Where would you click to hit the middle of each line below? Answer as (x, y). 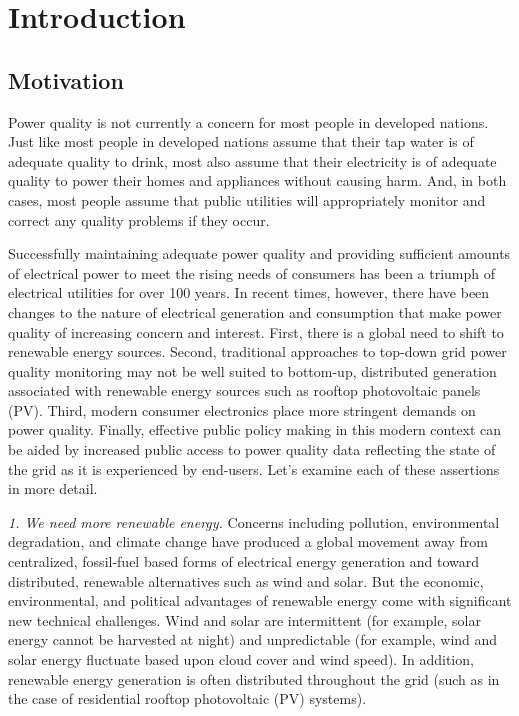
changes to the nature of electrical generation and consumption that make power (255, 311)
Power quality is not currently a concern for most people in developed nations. (248, 121)
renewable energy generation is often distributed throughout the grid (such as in (254, 678)
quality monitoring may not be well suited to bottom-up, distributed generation (252, 370)
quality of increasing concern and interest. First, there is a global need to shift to (256, 331)
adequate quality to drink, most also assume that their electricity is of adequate (252, 160)
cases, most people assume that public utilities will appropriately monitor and (247, 199)
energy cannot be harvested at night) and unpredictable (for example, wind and (253, 639)
